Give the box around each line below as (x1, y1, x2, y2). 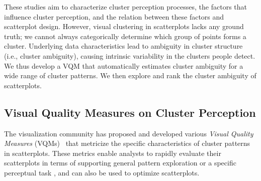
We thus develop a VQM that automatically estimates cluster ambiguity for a (4, 60, 243, 71)
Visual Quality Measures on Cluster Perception (4, 104, 256, 120)
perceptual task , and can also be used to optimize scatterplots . (4, 167, 200, 177)
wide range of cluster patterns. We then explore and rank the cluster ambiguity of (4, 70, 256, 81)
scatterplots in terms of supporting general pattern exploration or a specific (4, 157, 236, 168)
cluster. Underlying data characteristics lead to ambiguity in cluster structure (4, 41, 243, 51)
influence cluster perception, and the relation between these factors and (4, 11, 224, 22)
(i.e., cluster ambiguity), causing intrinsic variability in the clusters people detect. (4, 50, 255, 61)
